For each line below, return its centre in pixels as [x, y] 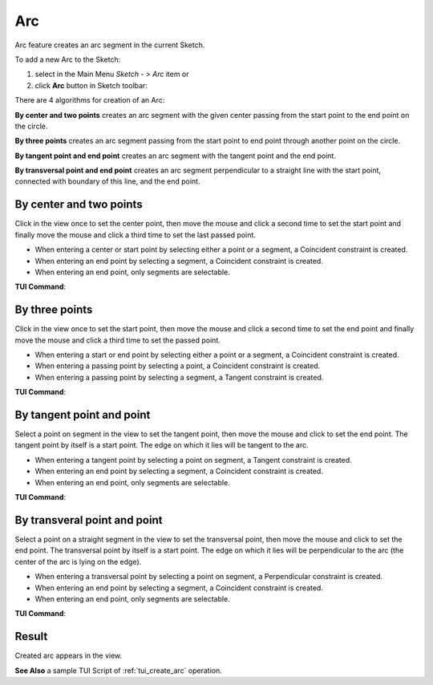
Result [31, 636]
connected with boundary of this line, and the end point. [107, 181]
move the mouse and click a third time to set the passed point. [117, 340]
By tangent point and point [83, 414]
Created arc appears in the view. [69, 656]
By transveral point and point [89, 520]
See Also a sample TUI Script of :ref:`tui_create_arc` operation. [118, 671]
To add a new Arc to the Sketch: [68, 59]
